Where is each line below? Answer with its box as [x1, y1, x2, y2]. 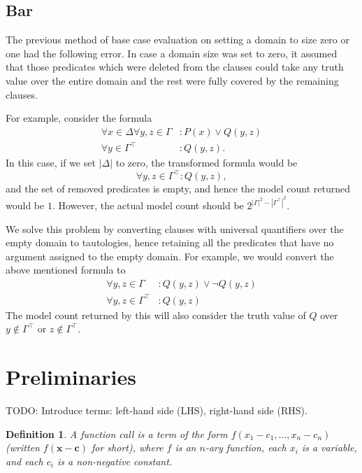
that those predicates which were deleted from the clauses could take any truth [6, 59, 344, 74]
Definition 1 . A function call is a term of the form [6, 426, 228, 441]
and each [6, 453, 43, 468]
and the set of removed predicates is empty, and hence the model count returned [6, 181, 351, 196]
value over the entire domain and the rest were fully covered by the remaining [6, 73, 339, 87]
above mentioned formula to [6, 262, 126, 277]
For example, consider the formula [6, 111, 152, 125]
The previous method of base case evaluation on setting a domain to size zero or [6, 32, 349, 47]
